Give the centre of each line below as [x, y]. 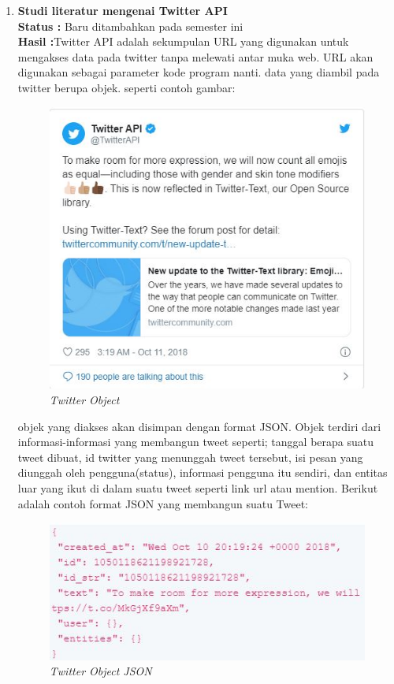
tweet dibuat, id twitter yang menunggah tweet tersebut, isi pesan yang [190, 457]
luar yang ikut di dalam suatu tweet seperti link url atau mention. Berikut [198, 487]
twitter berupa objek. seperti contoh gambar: [126, 87]
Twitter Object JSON [100, 671]
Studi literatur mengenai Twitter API [123, 10]
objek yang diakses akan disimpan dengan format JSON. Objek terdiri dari [199, 426]
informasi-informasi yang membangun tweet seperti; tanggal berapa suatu [196, 442]
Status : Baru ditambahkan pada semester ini [130, 26]
